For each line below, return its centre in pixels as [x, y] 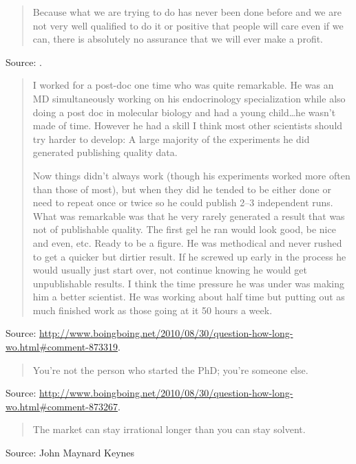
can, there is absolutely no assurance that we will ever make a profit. [178, 39]
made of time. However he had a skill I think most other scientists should [188, 125]
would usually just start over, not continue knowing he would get [170, 270]
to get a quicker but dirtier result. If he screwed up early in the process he [189, 256]
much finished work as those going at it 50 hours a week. [153, 310]
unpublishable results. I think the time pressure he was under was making [188, 283]
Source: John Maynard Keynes [70, 453]
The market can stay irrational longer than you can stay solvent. [169, 429]
